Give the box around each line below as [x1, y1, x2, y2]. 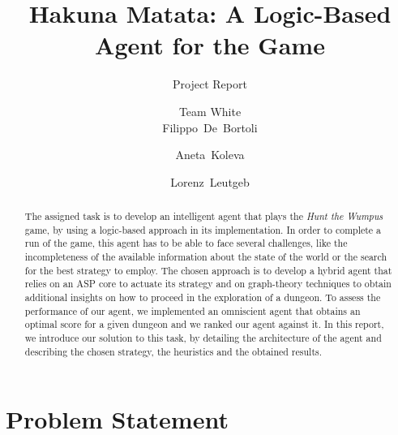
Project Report [173, 75, 247, 93]
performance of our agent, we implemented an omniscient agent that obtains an [24, 304, 361, 317]
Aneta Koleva [175, 146, 245, 163]
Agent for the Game [95, 28, 325, 62]
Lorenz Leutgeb [170, 173, 250, 190]
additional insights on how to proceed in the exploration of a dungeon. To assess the [24, 291, 381, 304]
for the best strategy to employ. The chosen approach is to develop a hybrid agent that [24, 263, 392, 277]
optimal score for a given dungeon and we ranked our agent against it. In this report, [24, 317, 384, 331]
